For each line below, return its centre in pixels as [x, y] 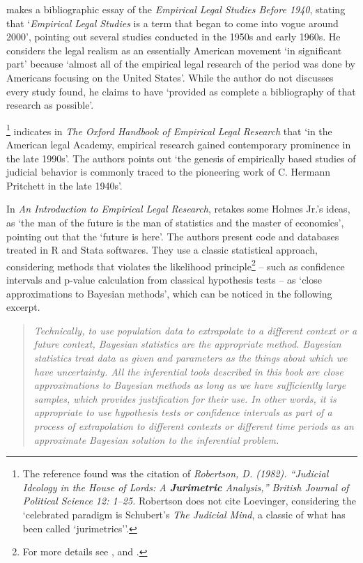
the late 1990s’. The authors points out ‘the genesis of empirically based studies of [181, 158]
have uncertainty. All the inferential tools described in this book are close [188, 371]
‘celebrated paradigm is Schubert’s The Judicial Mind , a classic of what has [184, 514]
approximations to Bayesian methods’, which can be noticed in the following [169, 293]
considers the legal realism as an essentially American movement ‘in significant [174, 50]
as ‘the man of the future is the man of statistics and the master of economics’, [175, 222]
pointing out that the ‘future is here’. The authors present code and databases [173, 236]
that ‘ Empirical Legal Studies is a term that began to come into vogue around [172, 23]
